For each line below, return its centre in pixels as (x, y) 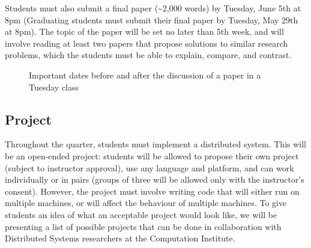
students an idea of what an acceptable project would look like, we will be (141, 214)
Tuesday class (54, 87)
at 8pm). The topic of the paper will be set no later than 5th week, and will (144, 31)
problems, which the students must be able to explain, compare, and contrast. (148, 55)
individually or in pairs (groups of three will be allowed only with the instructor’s (155, 179)
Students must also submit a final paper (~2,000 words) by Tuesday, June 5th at (153, 8)
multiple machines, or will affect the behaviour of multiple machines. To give (146, 203)
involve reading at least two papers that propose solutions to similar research (146, 43)
